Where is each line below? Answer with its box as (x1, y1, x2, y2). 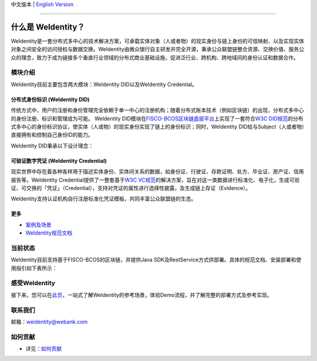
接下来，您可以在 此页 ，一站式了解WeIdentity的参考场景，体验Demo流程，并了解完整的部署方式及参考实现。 (11, 291, 272, 298)
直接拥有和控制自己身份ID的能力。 (11, 131, 93, 138)
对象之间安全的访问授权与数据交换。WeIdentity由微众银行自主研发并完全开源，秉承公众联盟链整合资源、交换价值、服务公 (11, 46, 305, 53)
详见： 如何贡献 (25, 345, 62, 352)
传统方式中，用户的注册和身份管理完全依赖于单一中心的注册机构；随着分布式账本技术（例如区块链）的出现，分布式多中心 (11, 106, 304, 114)
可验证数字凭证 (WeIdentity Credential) (11, 157, 107, 164)
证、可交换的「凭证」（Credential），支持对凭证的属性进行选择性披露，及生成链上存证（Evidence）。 (11, 184, 251, 191)
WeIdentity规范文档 (25, 229, 73, 236)
